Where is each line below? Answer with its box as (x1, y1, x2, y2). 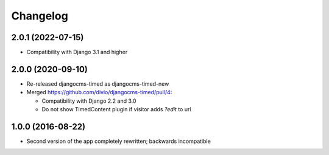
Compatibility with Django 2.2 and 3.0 (41, 97, 136, 105)
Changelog (11, 9, 68, 22)
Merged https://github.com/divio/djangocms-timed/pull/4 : (26, 89, 172, 96)
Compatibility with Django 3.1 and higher (26, 49, 128, 56)
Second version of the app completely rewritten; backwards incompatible (26, 137, 211, 145)
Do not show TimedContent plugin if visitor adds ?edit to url (41, 106, 191, 113)
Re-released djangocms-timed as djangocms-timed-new (26, 80, 169, 88)
